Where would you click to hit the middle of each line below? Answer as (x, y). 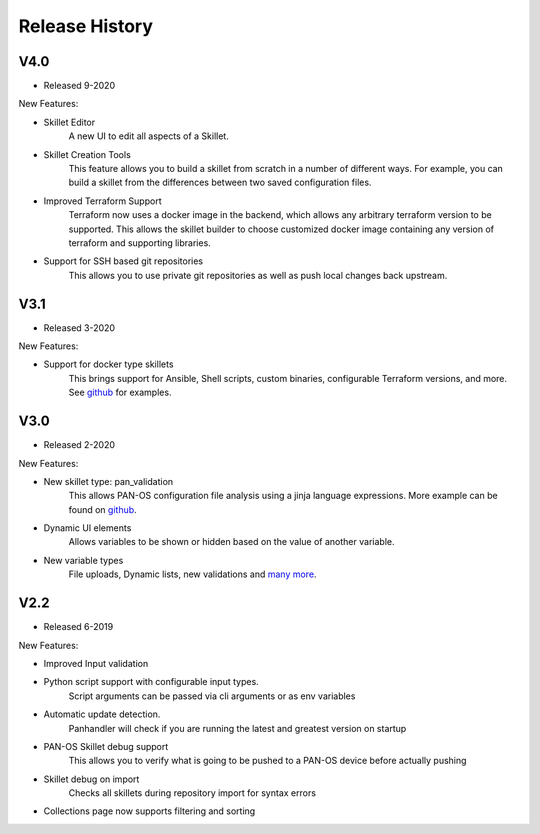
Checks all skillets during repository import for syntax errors (192, 793)
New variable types (83, 560)
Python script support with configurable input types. (151, 682)
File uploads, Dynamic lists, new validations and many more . (192, 574)
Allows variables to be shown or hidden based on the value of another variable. (231, 542)
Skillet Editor (69, 122)
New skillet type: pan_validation (108, 481)
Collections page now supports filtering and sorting (149, 811)
